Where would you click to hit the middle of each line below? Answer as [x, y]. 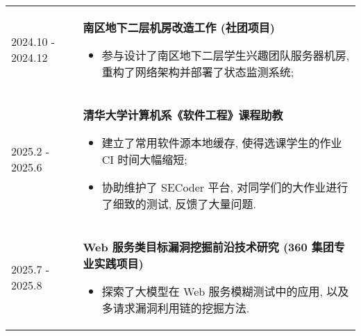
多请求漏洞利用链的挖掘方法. [176, 308]
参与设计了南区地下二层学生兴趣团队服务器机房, [226, 55]
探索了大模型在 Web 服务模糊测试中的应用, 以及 [225, 291]
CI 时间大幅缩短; [144, 159]
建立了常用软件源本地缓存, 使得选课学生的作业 [222, 143]
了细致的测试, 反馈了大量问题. [179, 204]
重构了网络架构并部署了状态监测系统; [198, 72]
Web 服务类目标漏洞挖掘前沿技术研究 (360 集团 [208, 247]
